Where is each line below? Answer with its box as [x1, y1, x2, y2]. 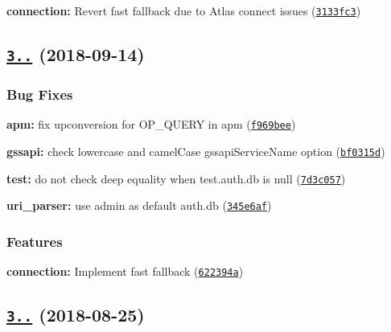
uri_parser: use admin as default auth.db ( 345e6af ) [6, 197, 272, 214]
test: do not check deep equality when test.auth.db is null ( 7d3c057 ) [6, 170, 346, 186]
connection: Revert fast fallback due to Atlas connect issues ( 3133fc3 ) [6, 2, 361, 18]
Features [6, 231, 63, 251]
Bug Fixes [6, 84, 73, 104]
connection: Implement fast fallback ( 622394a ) [6, 263, 244, 280]
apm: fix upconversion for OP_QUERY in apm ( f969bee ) [6, 116, 296, 133]
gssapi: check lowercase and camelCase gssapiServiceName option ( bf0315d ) [6, 142, 385, 159]
